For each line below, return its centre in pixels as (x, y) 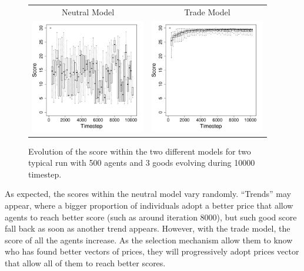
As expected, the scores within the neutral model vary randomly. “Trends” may (148, 194)
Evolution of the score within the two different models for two (140, 151)
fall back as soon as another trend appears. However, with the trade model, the (148, 228)
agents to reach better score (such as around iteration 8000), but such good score (151, 217)
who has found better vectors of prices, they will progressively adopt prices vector (152, 251)
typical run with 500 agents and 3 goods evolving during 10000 (142, 163)
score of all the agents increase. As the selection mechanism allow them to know (149, 240)
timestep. (45, 174)
